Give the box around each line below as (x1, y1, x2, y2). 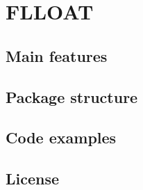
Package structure (6, 86, 138, 107)
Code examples (6, 127, 117, 148)
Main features (6, 45, 108, 66)
